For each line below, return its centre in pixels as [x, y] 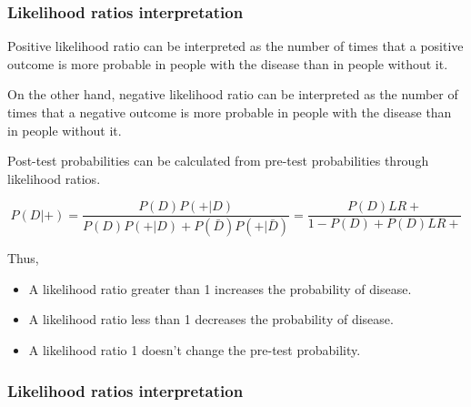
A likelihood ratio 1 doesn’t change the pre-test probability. [195, 350]
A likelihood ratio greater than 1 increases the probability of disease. [220, 288]
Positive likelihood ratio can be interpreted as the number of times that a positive [235, 46]
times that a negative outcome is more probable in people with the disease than [230, 112]
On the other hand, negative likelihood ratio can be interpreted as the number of [233, 94]
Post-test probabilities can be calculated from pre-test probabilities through [218, 161]
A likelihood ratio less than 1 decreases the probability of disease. [211, 319]
